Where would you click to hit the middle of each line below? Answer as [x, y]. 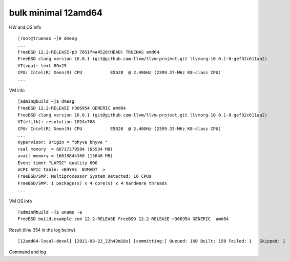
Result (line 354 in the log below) [42, 230]
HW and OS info [25, 27]
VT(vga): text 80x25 [42, 65]
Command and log [28, 252]
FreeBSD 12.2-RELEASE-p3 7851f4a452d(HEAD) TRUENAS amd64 [89, 52]
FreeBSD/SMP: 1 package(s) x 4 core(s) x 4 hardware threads [92, 183]
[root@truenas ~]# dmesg [47, 38]
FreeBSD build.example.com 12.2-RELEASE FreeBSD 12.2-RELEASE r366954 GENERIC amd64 [123, 219]
